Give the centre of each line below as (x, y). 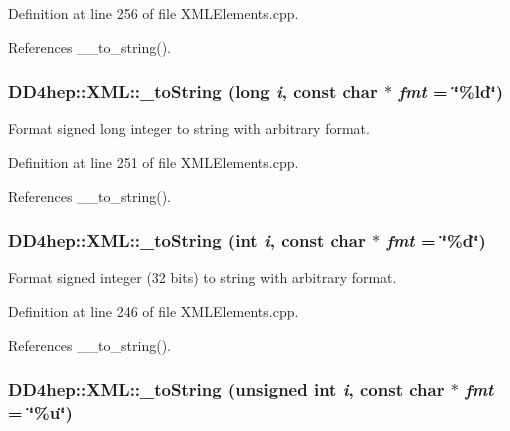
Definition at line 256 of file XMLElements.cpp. (153, 13)
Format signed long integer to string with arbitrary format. (189, 128)
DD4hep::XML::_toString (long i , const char (193, 91)
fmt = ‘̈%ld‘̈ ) (450, 91)
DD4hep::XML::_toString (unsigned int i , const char (226, 389)
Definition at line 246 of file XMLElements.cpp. (153, 311)
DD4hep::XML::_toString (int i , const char (187, 240)
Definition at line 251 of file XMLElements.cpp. (153, 162)
